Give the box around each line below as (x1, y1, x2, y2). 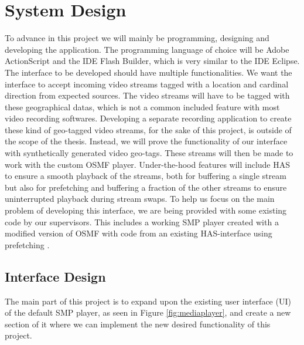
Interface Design (5, 267, 106, 285)
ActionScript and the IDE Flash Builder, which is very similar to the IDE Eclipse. (5, 55, 300, 67)
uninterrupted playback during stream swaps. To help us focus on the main (5, 192, 275, 205)
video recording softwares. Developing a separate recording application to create (5, 112, 292, 124)
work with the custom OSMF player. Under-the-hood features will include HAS (5, 158, 291, 170)
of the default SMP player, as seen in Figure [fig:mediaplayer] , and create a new (5, 306, 291, 319)
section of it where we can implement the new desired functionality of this (5, 317, 271, 330)
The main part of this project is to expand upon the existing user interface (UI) (5, 295, 291, 307)
